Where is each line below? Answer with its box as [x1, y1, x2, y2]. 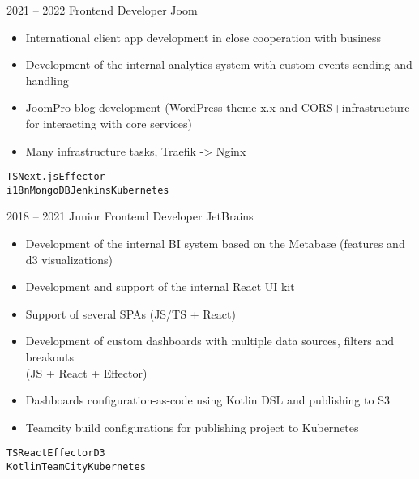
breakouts [25, 349, 75, 366]
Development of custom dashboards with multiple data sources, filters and [25, 332, 395, 349]
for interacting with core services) [25, 114, 193, 131]
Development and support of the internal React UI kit [25, 278, 295, 295]
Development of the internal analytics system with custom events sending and [25, 56, 413, 73]
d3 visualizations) [25, 250, 113, 267]
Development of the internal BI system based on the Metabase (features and [25, 235, 405, 252]
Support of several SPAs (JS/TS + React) [25, 305, 236, 322]
